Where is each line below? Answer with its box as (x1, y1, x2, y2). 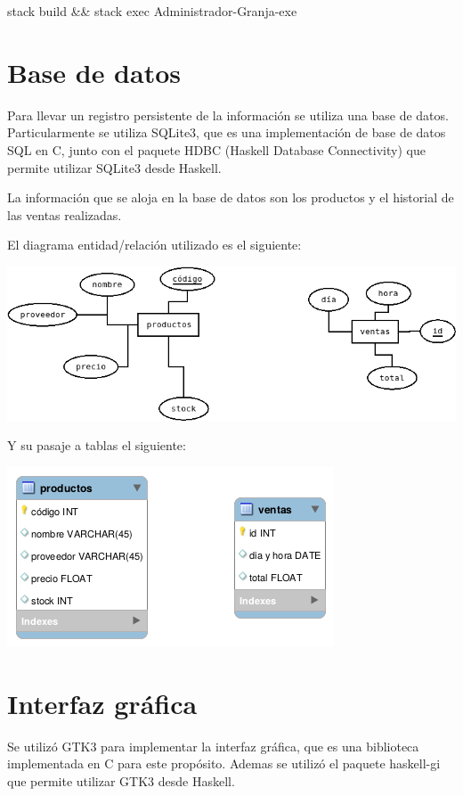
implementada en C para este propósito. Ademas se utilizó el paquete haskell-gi (7, 754, 441, 773)
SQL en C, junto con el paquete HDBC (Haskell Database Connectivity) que (7, 140, 426, 159)
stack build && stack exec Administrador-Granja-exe (7, 2, 297, 20)
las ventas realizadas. (7, 205, 122, 224)
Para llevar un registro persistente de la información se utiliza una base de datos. (7, 105, 449, 124)
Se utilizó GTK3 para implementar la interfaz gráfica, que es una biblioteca (7, 736, 419, 755)
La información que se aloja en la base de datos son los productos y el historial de (7, 188, 454, 207)
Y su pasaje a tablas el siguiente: (7, 436, 186, 455)
